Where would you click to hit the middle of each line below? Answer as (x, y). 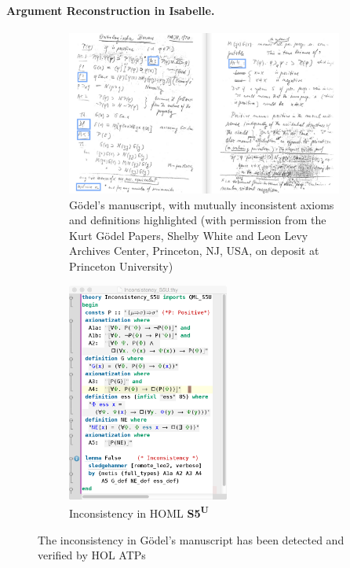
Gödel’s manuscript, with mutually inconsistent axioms (202, 204)
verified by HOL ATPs (92, 555)
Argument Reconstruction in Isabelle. (111, 10)
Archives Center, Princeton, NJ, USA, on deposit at (194, 251)
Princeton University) (121, 266)
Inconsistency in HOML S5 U (139, 512)
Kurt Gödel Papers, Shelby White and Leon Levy (189, 235)
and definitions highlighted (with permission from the (198, 220)
